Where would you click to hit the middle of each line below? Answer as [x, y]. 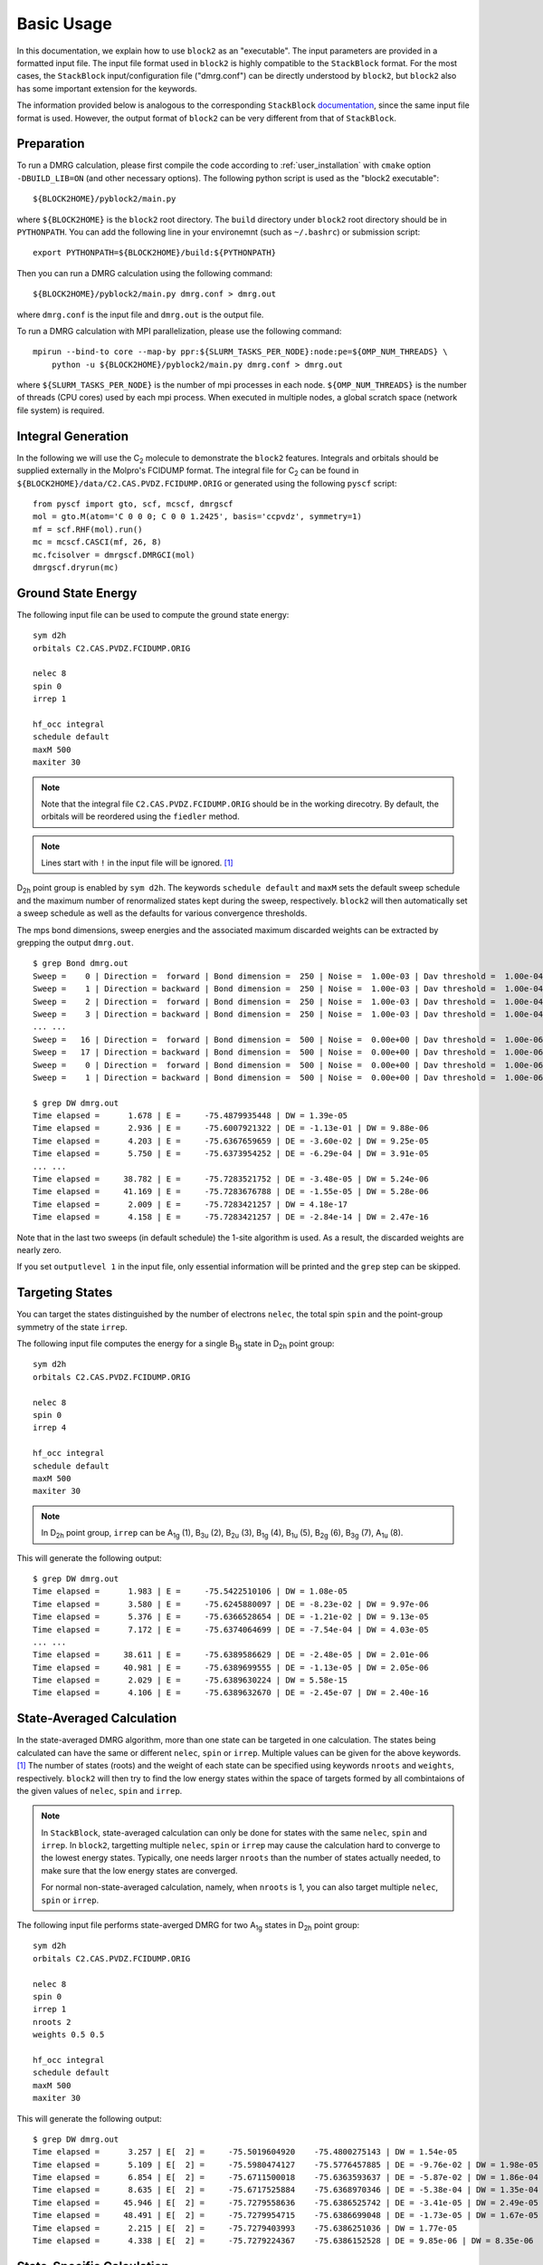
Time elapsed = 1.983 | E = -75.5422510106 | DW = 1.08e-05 [191, 1591]
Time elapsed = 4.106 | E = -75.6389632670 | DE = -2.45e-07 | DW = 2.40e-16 [231, 1693]
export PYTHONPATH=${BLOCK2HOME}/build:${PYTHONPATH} [154, 253]
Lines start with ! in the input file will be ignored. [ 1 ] [138, 863]
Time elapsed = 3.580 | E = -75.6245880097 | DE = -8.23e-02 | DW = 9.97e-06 [231, 1604]
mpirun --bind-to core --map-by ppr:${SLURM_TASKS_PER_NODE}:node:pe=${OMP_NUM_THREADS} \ [240, 352]
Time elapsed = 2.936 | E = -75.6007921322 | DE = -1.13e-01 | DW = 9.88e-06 [231, 1128]
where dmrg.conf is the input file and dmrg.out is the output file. [140, 314]
